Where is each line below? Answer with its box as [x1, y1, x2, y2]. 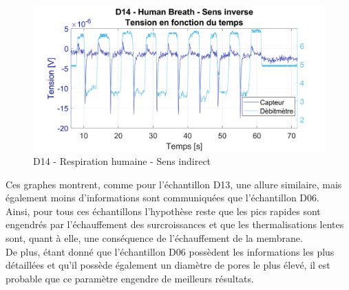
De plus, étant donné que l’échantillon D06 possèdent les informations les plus [6, 244, 335, 258]
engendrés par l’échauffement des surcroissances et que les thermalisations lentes [6, 217, 344, 232]
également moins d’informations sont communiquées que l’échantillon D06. [6, 190, 319, 205]
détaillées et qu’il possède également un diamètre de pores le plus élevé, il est [6, 258, 330, 272]
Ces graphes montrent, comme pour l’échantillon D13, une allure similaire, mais [6, 177, 342, 191]
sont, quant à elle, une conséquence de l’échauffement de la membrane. [6, 230, 303, 245]
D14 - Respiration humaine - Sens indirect [33, 154, 211, 168]
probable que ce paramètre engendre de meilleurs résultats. [6, 271, 254, 285]
